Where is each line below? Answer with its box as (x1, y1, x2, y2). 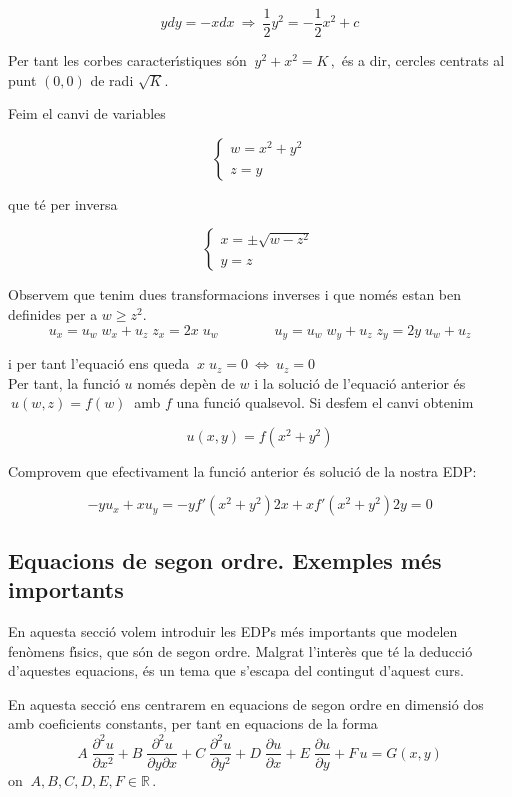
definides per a (8, 304, 98, 325)
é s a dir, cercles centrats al (341, 50, 505, 71)
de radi (90, 69, 134, 90)
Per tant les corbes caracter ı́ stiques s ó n (8, 50, 247, 71)
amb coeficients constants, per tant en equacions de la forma (8, 713, 378, 734)
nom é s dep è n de (137, 372, 235, 393)
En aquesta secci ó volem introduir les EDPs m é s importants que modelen (8, 621, 458, 642)
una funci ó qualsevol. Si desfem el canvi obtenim (176, 392, 474, 413)
